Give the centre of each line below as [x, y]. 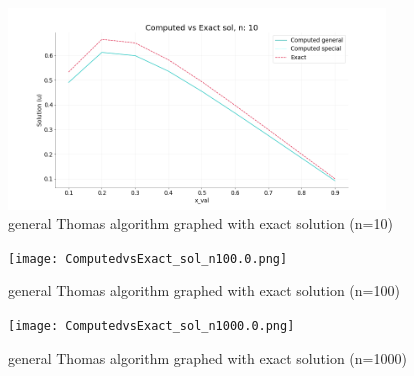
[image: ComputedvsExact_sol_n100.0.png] [148, 258]
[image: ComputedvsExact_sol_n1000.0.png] [151, 326]
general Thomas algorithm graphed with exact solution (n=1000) [207, 357]
